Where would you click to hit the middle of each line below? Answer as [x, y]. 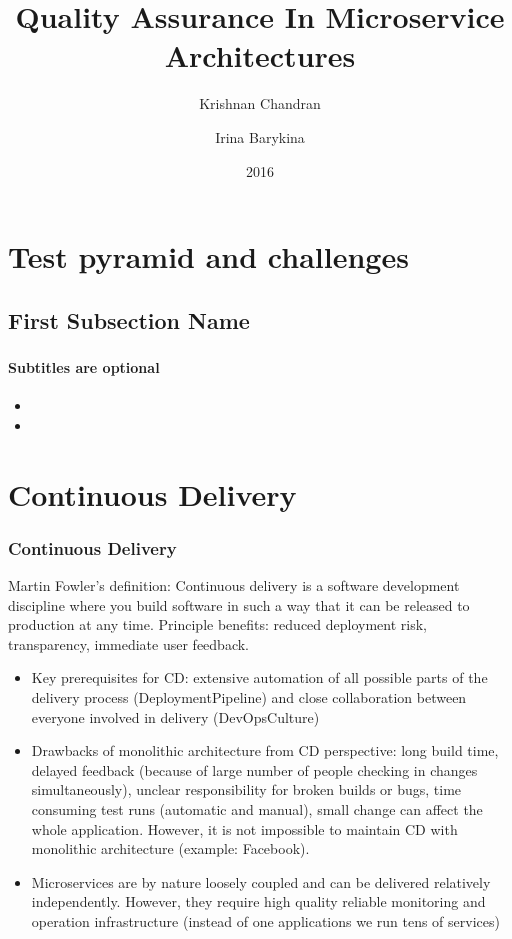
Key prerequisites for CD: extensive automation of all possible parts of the [259, 677]
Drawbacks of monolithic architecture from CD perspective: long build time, [265, 750]
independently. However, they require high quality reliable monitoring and [258, 901]
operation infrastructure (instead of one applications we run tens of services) [265, 920]
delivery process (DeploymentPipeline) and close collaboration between [249, 696]
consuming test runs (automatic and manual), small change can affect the [257, 808]
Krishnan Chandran [260, 103]
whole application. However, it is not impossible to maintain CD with [244, 828]
